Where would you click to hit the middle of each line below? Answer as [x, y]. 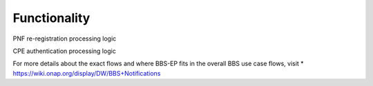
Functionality [51, 18]
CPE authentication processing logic [65, 51]
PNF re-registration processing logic [65, 39]
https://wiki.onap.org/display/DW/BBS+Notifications [87, 73]
